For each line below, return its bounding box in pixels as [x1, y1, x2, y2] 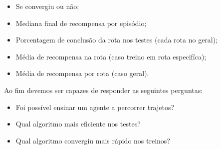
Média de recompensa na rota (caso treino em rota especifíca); [15, 51, 207, 61]
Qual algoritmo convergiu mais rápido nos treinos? [15, 135, 170, 145]
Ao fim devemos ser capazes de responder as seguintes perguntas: [4, 84, 203, 95]
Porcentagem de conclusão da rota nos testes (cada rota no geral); [15, 34, 218, 45]
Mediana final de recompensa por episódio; [15, 17, 147, 28]
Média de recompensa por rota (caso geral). [15, 68, 149, 78]
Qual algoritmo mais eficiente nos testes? [15, 118, 141, 129]
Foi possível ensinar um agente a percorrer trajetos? [15, 101, 175, 112]
